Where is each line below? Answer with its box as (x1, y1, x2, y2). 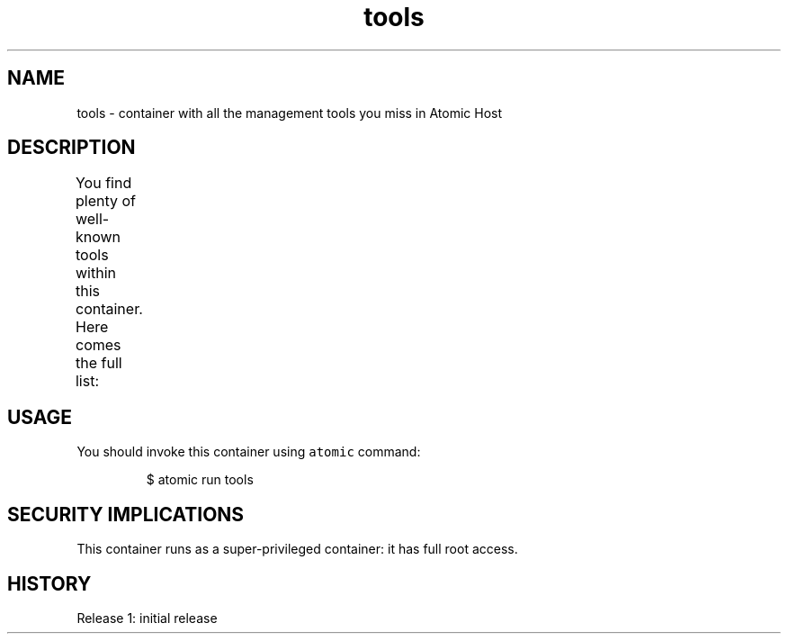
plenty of (75, 192, 136, 211)
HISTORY (7, 572, 92, 595)
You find (75, 174, 132, 193)
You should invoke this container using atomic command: (76, 444, 421, 460)
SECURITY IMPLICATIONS (7, 502, 245, 526)
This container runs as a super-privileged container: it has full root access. (76, 541, 518, 557)
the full (75, 354, 122, 373)
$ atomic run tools (146, 472, 254, 488)
